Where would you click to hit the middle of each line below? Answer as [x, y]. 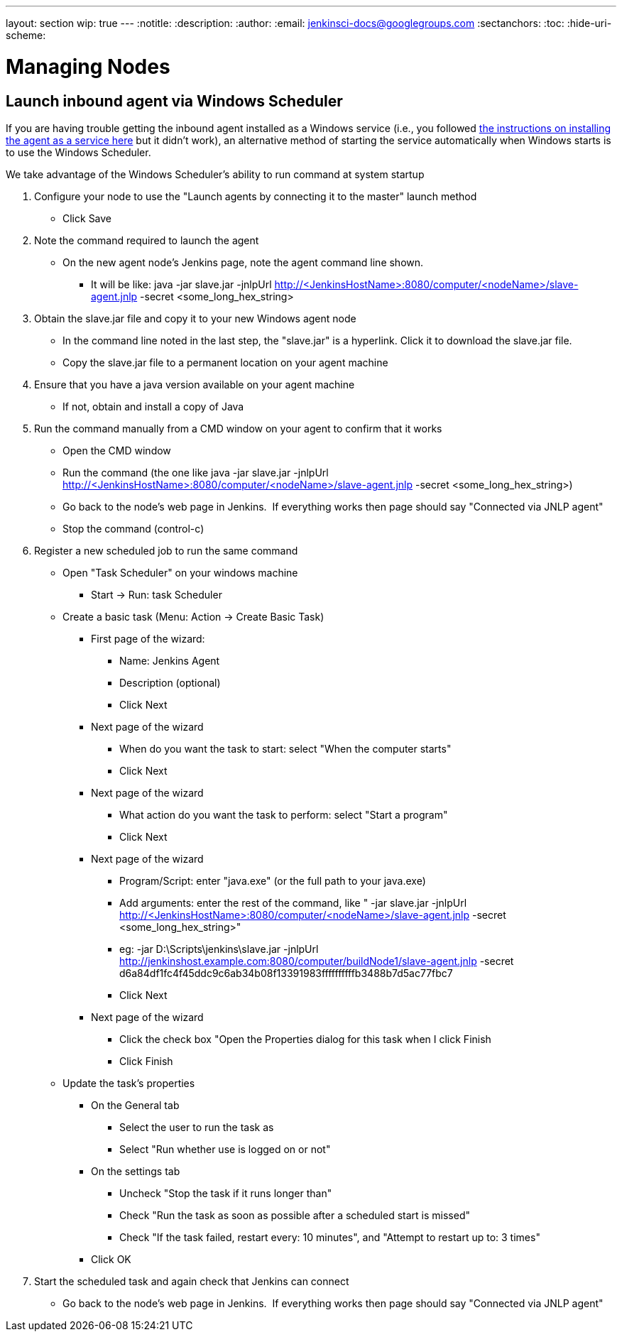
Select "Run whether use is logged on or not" [225, 1149]
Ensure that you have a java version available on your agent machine [195, 384]
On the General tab [135, 1105]
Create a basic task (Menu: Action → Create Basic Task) [193, 616]
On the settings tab [136, 1171]
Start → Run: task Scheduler [157, 594]
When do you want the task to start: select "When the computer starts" [285, 748]
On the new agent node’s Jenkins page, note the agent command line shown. [243, 262]
